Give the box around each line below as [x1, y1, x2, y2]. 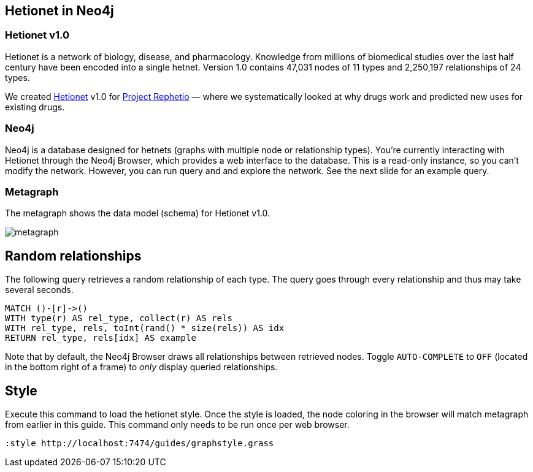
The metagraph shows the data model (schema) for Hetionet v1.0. [5, 208, 270, 219]
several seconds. [5, 284, 74, 295]
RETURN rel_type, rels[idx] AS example [5, 333, 196, 343]
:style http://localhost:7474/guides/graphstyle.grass [5, 438, 274, 448]
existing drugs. [5, 101, 65, 112]
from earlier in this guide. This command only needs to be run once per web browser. [5, 419, 350, 430]
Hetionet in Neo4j [5, 3, 114, 18]
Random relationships [5, 248, 142, 264]
